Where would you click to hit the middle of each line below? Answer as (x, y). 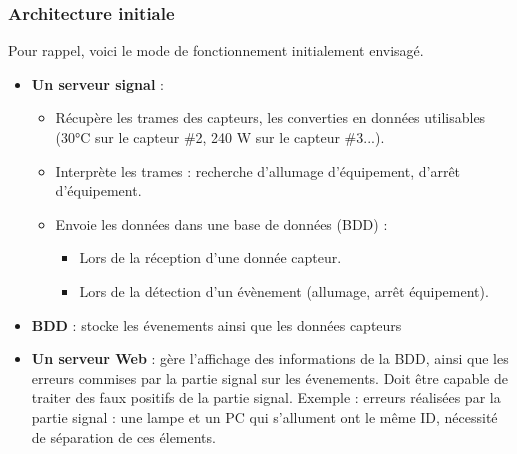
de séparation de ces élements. (123, 436)
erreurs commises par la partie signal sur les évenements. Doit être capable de (269, 377)
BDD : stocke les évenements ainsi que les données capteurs (216, 324)
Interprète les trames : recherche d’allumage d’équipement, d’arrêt (258, 170)
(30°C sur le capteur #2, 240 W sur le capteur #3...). (220, 137)
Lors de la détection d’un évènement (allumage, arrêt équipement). (284, 290)
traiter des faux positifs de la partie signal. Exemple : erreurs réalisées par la (266, 397)
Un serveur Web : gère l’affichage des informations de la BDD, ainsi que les (270, 358)
